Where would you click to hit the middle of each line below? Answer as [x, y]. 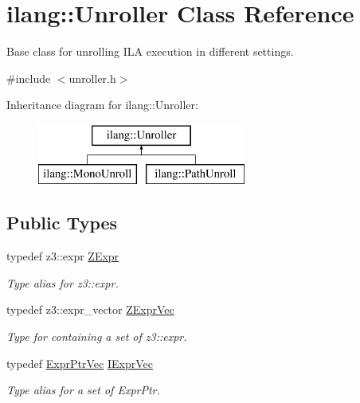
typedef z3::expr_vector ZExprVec [90, 309]
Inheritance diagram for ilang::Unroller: [102, 105]
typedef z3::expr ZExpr [63, 256]
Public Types [62, 223]
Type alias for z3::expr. [63, 282]
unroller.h [92, 78]
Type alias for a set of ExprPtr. [83, 390]
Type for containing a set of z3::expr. [97, 336]
